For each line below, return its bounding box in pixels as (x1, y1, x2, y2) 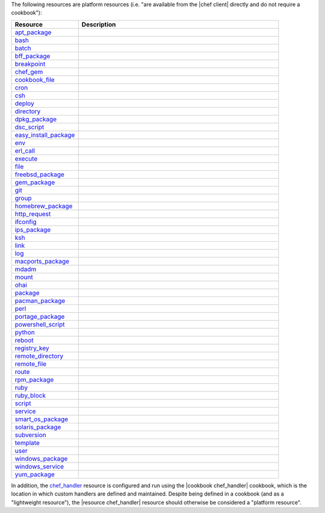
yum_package (14, 470, 55, 478)
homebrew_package (14, 201, 73, 210)
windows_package (14, 454, 68, 462)
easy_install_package (14, 131, 75, 139)
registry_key (14, 343, 49, 352)
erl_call (14, 146, 36, 155)
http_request (14, 209, 51, 218)
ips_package (14, 226, 51, 234)
